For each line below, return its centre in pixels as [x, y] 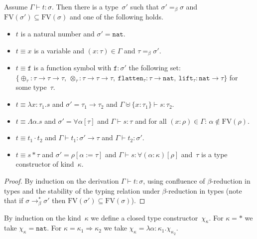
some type [31, 87]
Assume [16, 6]
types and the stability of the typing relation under [82, 190]
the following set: [155, 68]
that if [14, 200]
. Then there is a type [85, 6]
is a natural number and [58, 34]
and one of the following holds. [116, 17]
